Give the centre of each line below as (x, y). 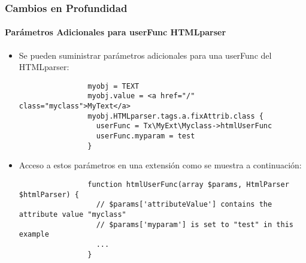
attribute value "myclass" (72, 214)
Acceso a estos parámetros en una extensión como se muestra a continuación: (160, 165)
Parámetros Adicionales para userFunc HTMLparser (116, 32)
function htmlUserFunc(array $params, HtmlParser (188, 185)
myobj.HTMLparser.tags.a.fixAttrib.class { (175, 116)
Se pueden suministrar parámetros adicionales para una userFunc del (145, 55)
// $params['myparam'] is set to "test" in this (195, 224)
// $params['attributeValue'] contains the (184, 205)
